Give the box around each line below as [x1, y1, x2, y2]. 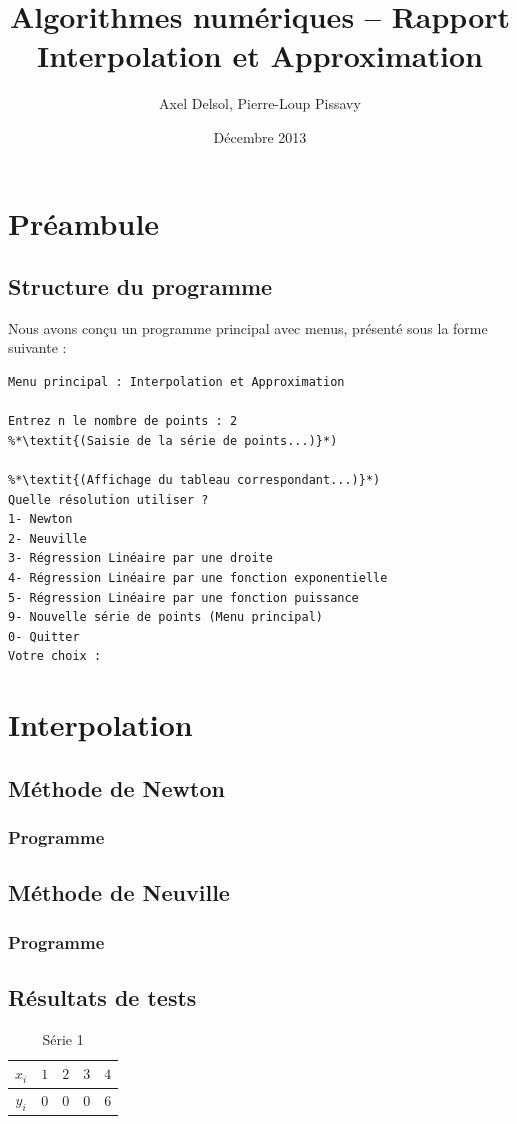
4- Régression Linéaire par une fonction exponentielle [8, 571, 388, 586]
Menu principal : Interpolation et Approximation [8, 375, 345, 390]
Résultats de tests [8, 982, 197, 1012]
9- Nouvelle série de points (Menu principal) [8, 610, 323, 625]
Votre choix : [8, 649, 102, 664]
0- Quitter [8, 629, 80, 644]
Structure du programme [8, 271, 273, 302]
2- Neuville [8, 531, 87, 546]
